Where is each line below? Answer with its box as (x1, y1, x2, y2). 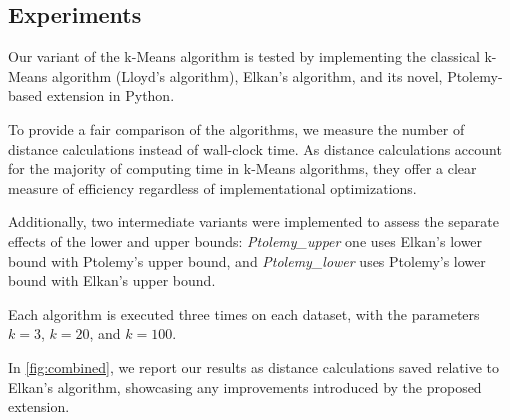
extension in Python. (46, 85, 175, 106)
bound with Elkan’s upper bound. (8, 270, 216, 291)
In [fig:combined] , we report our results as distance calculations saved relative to (8, 356, 500, 377)
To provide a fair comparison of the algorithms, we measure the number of (8, 118, 465, 139)
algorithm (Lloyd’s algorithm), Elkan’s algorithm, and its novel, (52, 65, 443, 86)
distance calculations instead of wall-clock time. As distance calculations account (8, 138, 502, 159)
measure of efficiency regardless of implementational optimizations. (8, 177, 417, 198)
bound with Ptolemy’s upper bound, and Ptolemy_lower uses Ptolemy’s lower (8, 250, 486, 271)
